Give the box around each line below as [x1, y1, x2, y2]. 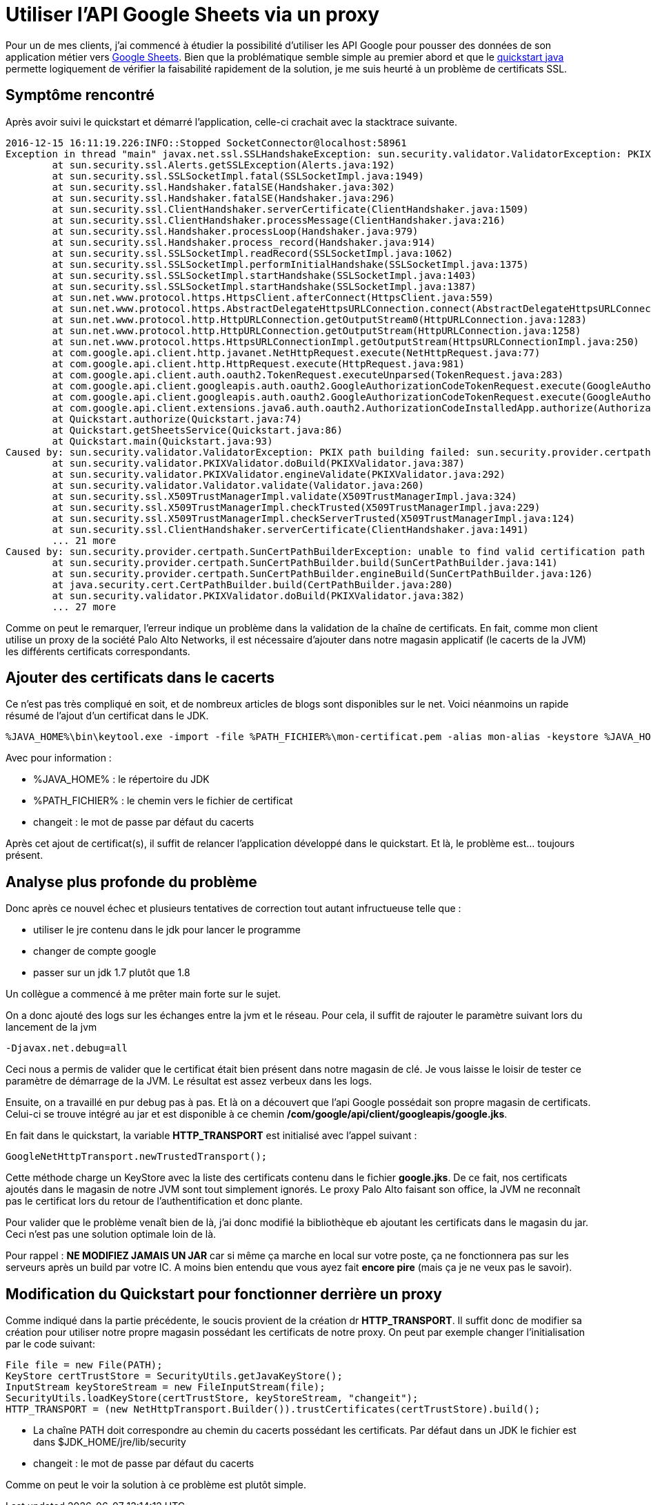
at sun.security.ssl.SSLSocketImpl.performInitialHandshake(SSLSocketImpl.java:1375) [52, 258, 529, 270]
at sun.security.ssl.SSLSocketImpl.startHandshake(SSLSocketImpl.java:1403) [52, 269, 477, 281]
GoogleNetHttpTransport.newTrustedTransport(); [6, 1151, 268, 1163]
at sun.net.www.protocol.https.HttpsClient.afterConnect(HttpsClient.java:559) [52, 291, 494, 303]
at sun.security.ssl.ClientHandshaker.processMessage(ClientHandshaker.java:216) [52, 214, 505, 226]
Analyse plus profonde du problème [6, 873, 257, 891]
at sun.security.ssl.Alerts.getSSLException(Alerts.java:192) [52, 159, 395, 171]
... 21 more [52, 534, 117, 546]
